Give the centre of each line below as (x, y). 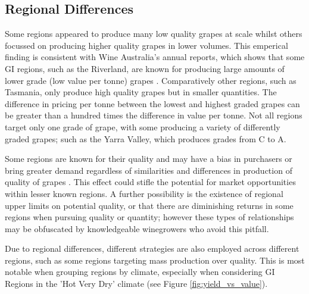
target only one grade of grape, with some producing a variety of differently (143, 126)
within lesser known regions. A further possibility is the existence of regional (144, 193)
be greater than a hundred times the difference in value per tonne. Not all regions (154, 115)
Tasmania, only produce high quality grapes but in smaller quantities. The (141, 92)
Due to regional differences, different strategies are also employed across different (152, 248)
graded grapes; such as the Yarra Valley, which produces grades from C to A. (146, 138)
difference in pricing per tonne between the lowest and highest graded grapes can (152, 103)
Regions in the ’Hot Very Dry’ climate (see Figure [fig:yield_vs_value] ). (136, 284)
